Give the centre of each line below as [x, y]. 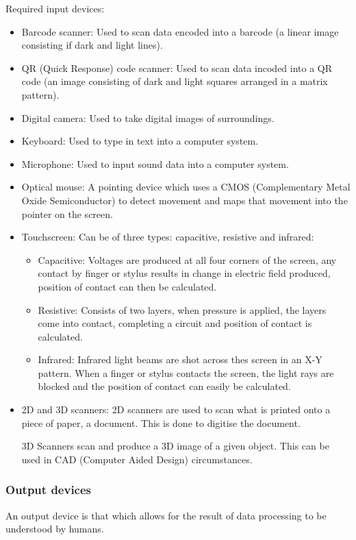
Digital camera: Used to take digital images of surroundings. [148, 118]
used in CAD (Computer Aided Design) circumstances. [137, 459]
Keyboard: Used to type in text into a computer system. [140, 141]
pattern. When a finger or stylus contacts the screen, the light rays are [186, 372]
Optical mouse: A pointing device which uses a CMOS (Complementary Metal [186, 187]
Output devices [49, 490]
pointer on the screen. [67, 213]
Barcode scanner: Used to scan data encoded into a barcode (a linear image [180, 31]
